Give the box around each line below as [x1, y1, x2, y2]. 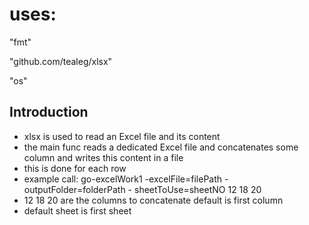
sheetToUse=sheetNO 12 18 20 [134, 183, 262, 195]
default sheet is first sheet [23, 204, 132, 217]
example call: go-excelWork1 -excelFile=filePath [23, 173, 223, 185]
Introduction [9, 104, 89, 121]
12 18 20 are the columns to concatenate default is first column [23, 194, 284, 206]
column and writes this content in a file [23, 151, 184, 163]
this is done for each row [23, 162, 127, 174]
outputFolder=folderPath [23, 183, 126, 195]
